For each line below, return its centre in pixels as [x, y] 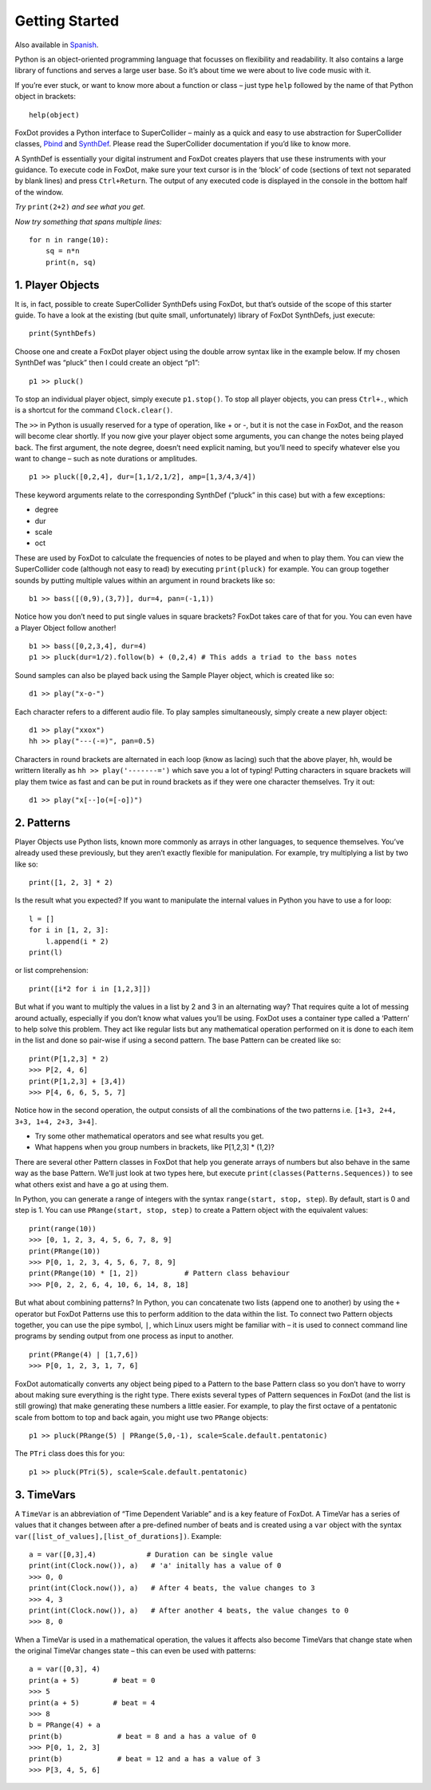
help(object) [54, 115]
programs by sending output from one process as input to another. [125, 1336]
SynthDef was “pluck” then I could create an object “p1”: [107, 363]
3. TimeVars [45, 1495]
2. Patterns [43, 822]
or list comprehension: [51, 971]
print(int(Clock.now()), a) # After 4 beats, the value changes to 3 [172, 1588]
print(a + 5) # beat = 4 [92, 1702]
